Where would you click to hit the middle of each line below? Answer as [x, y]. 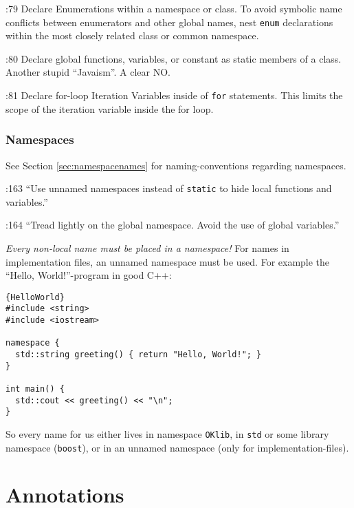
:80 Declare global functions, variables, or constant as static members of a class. [174, 58]
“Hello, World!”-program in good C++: [89, 275]
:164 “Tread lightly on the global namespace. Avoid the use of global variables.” [173, 225]
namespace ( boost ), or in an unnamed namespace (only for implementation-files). [177, 447]
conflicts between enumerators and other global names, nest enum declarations [169, 22]
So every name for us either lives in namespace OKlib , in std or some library [167, 433]
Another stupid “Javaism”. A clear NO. [88, 72]
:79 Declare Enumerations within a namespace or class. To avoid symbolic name [174, 8]
